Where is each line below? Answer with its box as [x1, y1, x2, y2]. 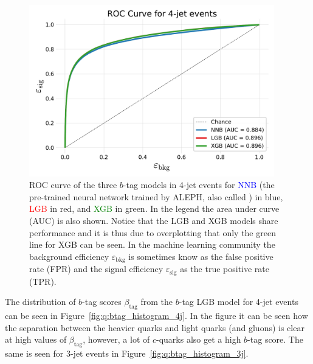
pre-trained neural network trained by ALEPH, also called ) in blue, [29, 190, 283, 203]
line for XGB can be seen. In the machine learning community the [29, 238, 275, 251]
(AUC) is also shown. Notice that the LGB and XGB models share [29, 214, 278, 227]
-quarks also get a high [156, 333, 241, 346]
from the [140, 295, 173, 308]
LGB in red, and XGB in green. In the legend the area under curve [29, 202, 280, 215]
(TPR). [29, 275, 57, 287]
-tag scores [82, 295, 122, 308]
